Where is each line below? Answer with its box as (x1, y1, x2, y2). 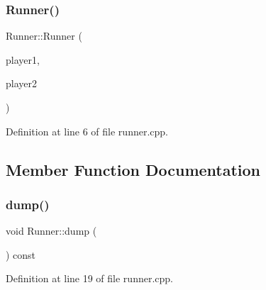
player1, (6, 52, 40, 67)
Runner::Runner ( (6, 28, 82, 43)
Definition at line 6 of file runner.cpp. (6, 123, 168, 138)
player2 (6, 76, 37, 91)
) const (6, 247, 36, 262)
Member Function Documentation (6, 158, 261, 180)
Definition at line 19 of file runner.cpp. (6, 271, 173, 286)
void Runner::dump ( (6, 223, 97, 238)
